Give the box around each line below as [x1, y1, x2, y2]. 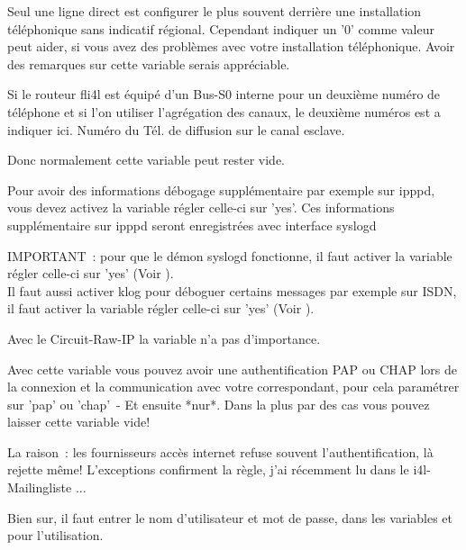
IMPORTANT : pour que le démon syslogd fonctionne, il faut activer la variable [7, 246, 452, 265]
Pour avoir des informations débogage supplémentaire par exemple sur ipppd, [7, 180, 435, 199]
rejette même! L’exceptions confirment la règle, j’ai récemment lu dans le [7, 460, 409, 479]
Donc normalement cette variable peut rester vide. [7, 150, 286, 169]
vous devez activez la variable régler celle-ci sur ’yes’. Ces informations [7, 198, 395, 217]
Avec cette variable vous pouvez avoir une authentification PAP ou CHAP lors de [7, 359, 458, 378]
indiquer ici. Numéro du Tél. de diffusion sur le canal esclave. [7, 120, 345, 139]
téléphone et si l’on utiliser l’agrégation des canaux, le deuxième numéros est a [7, 102, 441, 121]
